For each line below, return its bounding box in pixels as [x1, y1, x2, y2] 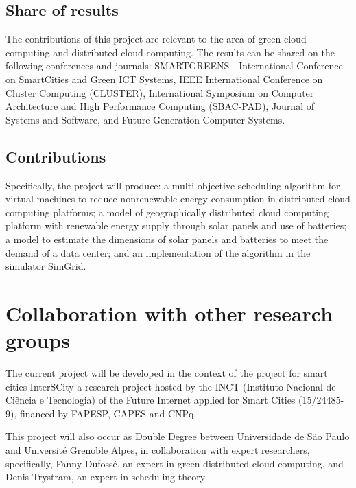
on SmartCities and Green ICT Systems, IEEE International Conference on [5, 71, 323, 86]
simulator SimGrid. [5, 259, 86, 273]
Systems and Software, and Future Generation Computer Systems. [5, 112, 285, 126]
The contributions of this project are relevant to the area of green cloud [5, 32, 307, 46]
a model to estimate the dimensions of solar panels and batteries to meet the [5, 231, 329, 246]
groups [5, 326, 70, 354]
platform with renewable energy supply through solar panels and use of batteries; [5, 218, 347, 233]
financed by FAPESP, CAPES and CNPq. [19, 406, 197, 420]
